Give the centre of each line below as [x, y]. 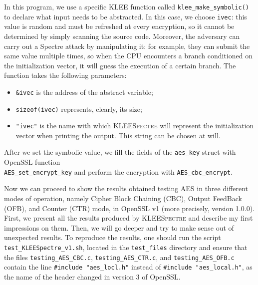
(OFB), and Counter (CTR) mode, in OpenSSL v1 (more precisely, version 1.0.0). [129, 208]
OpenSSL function [32, 162]
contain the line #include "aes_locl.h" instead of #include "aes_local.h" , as [128, 267]
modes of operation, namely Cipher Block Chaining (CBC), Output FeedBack [123, 198]
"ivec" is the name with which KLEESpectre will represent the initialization [135, 126]
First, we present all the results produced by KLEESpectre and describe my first [129, 218]
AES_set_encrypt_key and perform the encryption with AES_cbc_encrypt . [118, 171]
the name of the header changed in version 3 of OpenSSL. [92, 276]
